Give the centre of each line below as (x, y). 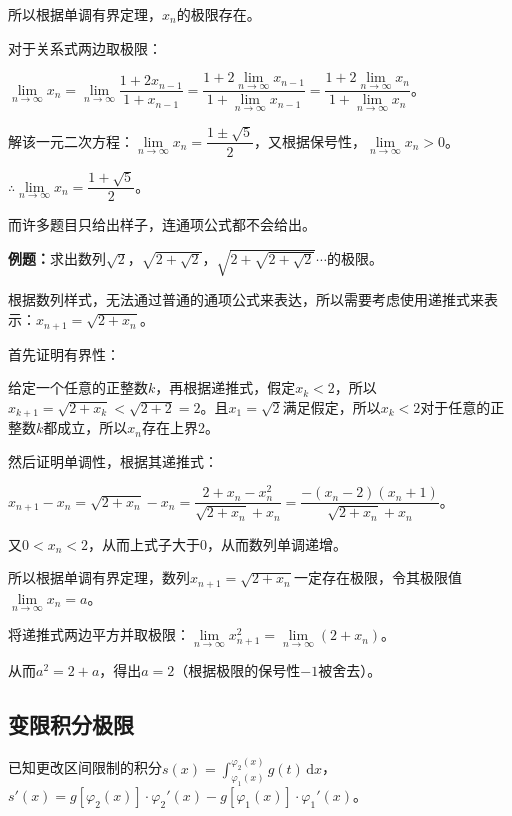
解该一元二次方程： (71, 140)
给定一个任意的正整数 (78, 387)
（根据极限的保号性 (237, 670)
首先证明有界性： (64, 353)
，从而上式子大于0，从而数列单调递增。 (217, 543)
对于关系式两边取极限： (85, 47)
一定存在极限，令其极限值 (377, 577)
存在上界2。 (180, 427)
